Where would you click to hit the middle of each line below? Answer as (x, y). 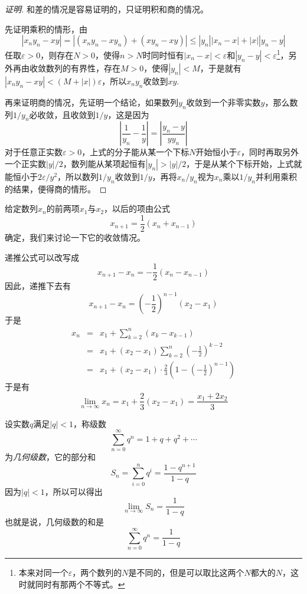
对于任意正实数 (34, 152)
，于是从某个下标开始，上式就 (244, 164)
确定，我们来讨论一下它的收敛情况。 (75, 237)
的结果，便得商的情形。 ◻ (56, 188)
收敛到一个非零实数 (223, 102)
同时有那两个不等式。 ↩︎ (80, 584)
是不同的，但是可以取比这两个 (186, 572)
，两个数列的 (97, 572)
